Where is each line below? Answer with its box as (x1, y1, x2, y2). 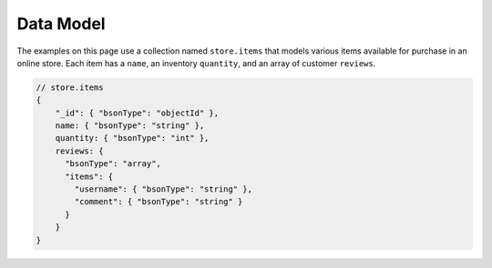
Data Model (16, 14, 106, 34)
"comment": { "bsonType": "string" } (74, 196, 243, 207)
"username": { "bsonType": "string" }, (74, 184, 252, 194)
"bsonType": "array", (65, 159, 161, 169)
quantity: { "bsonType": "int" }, (55, 133, 210, 144)
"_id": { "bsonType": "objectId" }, (55, 107, 219, 118)
